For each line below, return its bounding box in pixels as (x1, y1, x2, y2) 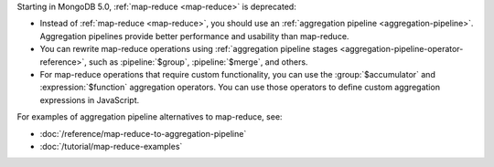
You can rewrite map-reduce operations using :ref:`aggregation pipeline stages (39, 44, 338, 55)
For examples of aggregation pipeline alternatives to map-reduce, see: (16, 111, 283, 122)
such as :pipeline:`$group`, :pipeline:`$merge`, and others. (88, 56, 308, 68)
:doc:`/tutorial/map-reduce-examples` (39, 141, 183, 151)
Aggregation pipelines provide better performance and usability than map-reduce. (39, 30, 349, 41)
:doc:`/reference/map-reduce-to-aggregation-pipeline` (39, 128, 247, 139)
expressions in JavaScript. (39, 94, 140, 105)
